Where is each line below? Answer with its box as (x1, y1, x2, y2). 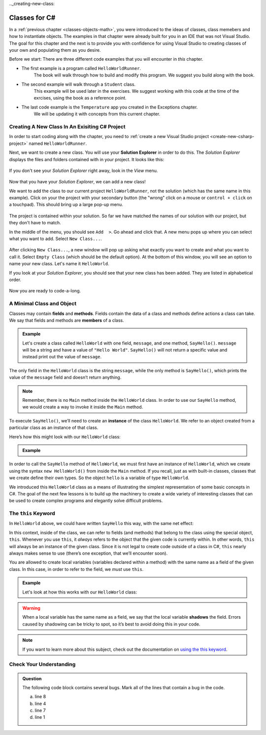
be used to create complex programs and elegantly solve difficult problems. (9, 498, 163, 504)
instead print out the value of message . (22, 354, 102, 360)
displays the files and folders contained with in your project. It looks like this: (9, 156, 165, 162)
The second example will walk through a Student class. (21, 81, 135, 87)
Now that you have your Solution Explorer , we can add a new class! (9, 179, 146, 185)
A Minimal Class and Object (9, 300, 76, 307)
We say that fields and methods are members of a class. (9, 317, 124, 323)
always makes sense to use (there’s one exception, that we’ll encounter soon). (9, 550, 167, 557)
